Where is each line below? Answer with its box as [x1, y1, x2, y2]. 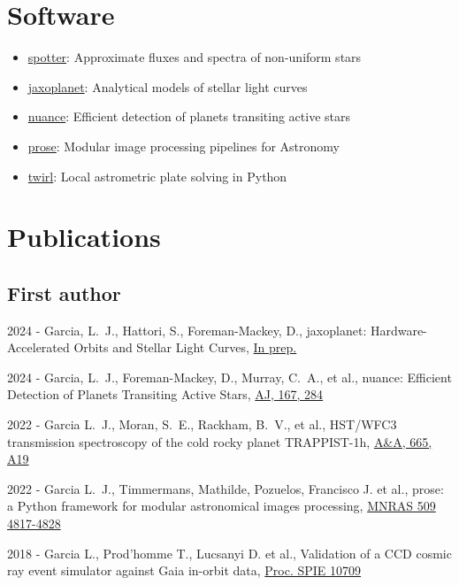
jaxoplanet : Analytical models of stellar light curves [27, 77, 308, 96]
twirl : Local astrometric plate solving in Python [27, 166, 287, 185]
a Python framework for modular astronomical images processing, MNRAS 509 [7, 496, 436, 515]
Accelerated [7, 338, 70, 357]
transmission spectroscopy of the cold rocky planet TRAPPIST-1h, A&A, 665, [7, 432, 432, 450]
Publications [7, 219, 161, 255]
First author [7, 279, 121, 306]
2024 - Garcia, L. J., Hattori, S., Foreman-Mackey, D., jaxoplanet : [7, 320, 367, 339]
